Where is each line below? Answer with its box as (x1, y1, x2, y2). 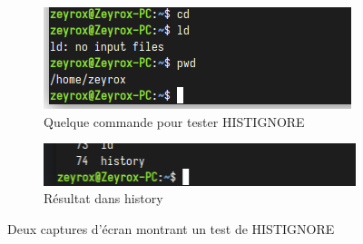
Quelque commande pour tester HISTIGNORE (44, 112, 305, 131)
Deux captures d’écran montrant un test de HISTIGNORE (7, 219, 335, 238)
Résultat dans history (44, 189, 163, 208)
